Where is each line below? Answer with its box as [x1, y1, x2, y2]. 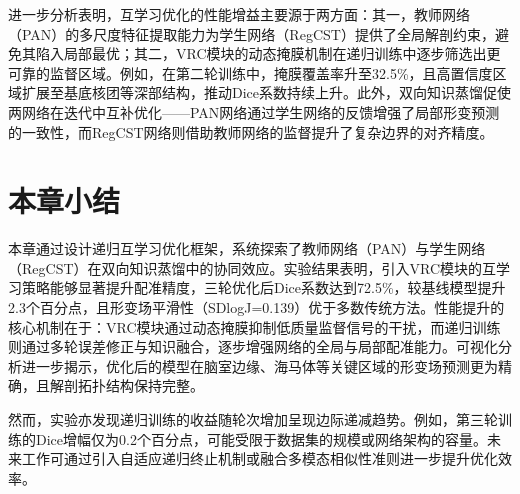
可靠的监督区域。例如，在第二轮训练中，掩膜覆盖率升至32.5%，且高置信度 [8, 62, 493, 83]
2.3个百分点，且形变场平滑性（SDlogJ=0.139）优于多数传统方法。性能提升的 [8, 297, 505, 318]
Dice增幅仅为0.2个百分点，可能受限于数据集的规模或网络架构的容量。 [35, 428, 487, 449]
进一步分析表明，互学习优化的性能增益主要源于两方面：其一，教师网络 [8, 4, 470, 24]
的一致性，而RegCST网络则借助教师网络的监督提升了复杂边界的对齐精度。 [8, 121, 494, 142]
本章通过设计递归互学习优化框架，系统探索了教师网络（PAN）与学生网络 [8, 238, 486, 259]
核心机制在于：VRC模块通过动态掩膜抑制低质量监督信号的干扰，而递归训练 [8, 316, 501, 337]
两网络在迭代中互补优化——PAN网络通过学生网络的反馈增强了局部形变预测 [8, 101, 500, 122]
